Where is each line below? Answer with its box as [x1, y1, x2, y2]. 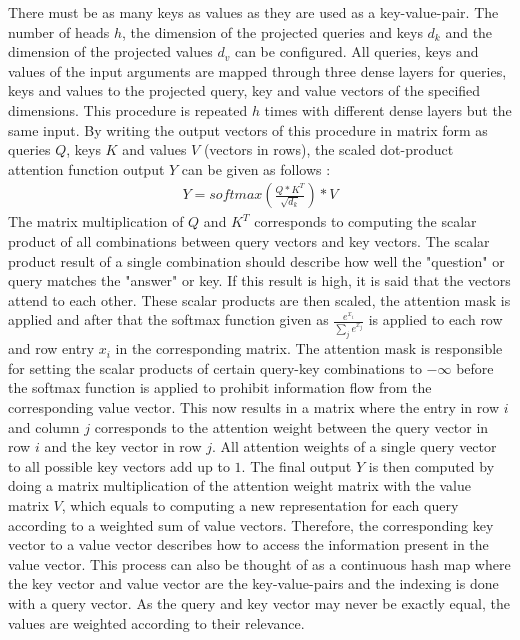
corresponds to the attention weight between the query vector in [94, 416, 489, 437]
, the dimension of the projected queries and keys [121, 21, 423, 42]
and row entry [8, 338, 95, 359]
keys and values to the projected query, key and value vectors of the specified [8, 80, 481, 101]
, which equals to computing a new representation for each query [61, 495, 459, 515]
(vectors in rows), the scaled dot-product [203, 139, 454, 160]
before [456, 357, 494, 378]
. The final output [241, 455, 352, 476]
